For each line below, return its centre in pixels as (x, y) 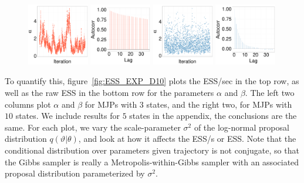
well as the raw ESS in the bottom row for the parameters (109, 92)
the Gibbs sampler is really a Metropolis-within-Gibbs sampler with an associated (152, 162)
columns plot (28, 104)
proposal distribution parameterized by (75, 173)
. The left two (270, 92)
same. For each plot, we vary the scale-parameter (93, 127)
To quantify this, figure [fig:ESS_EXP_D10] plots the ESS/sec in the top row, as (152, 81)
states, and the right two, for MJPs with (219, 104)
